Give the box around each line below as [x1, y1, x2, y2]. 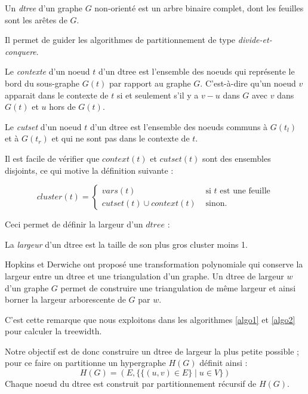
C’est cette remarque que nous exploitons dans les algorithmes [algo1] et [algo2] [5, 313, 295, 325]
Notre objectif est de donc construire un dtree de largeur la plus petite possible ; [5, 344, 299, 357]
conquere [5, 45, 36, 57]
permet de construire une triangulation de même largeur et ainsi [60, 281, 296, 294]
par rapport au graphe [109, 76, 191, 89]
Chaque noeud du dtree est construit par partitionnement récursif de [5, 377, 257, 390]
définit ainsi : [199, 356, 248, 369]
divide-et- [238, 33, 272, 46]
